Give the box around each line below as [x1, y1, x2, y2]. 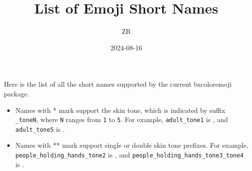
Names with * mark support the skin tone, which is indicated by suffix [15, 105, 225, 115]
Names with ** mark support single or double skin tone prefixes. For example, [15, 140, 249, 150]
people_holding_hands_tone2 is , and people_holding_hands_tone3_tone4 [15, 150, 244, 159]
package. [4, 88, 30, 98]
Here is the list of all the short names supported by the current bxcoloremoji [4, 79, 232, 89]
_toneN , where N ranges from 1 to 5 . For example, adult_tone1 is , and [15, 114, 228, 124]
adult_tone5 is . [15, 124, 65, 134]
